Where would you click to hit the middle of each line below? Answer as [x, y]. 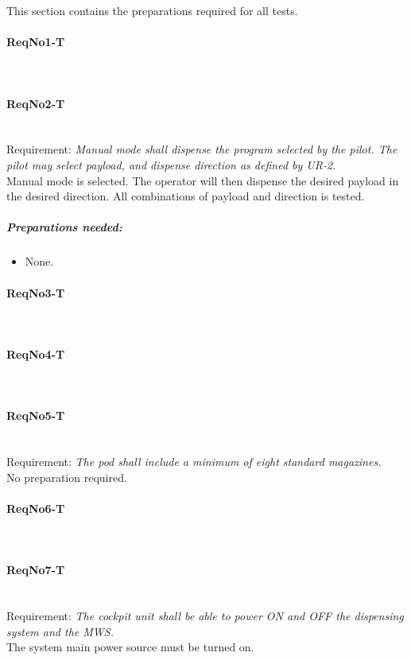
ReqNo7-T [36, 570]
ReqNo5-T [36, 415]
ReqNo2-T [36, 103]
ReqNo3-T [36, 292]
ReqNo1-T [36, 42]
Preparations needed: [64, 227]
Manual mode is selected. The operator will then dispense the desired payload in [203, 180]
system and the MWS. [60, 631]
